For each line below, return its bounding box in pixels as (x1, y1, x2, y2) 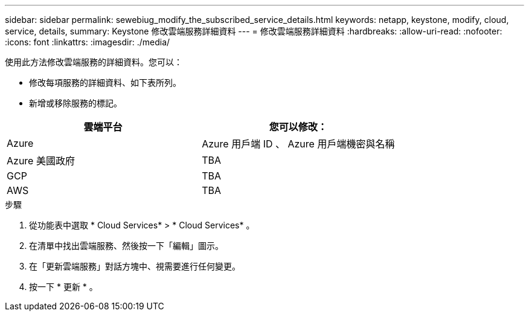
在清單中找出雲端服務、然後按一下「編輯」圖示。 (29, 240, 223, 251)
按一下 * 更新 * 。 (29, 282, 98, 292)
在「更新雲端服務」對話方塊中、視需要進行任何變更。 (29, 261, 240, 271)
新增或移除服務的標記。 (29, 98, 122, 108)
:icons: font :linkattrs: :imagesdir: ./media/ (5, 37, 170, 47)
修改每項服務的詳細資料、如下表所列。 (29, 77, 181, 88)
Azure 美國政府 (7, 155, 75, 167)
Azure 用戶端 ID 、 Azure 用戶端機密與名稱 (202, 138, 395, 150)
